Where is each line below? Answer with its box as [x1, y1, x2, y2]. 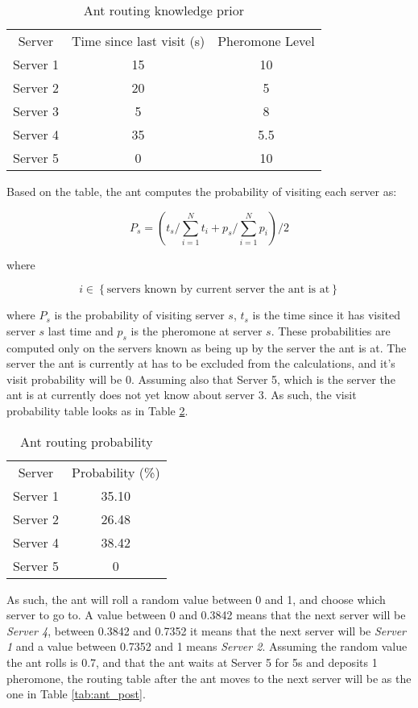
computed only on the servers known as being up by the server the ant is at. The [6, 339, 407, 356]
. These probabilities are [271, 322, 391, 339]
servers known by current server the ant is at [106, 284, 330, 296]
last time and [48, 322, 114, 339]
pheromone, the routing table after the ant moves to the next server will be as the [6, 669, 412, 686]
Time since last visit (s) [71, 31, 205, 50]
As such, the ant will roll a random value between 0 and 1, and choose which [6, 590, 386, 607]
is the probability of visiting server [54, 306, 225, 323]
